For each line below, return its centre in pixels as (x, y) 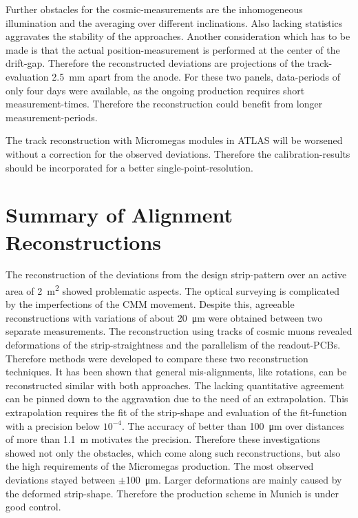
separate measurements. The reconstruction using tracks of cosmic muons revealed (179, 331)
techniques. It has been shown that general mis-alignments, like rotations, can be (176, 372)
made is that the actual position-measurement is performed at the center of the (173, 49)
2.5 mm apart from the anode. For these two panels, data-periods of (196, 76)
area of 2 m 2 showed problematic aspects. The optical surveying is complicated (173, 290)
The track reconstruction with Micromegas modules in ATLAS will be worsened (174, 140)
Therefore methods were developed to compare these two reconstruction (157, 358)
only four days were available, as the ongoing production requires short (155, 90)
